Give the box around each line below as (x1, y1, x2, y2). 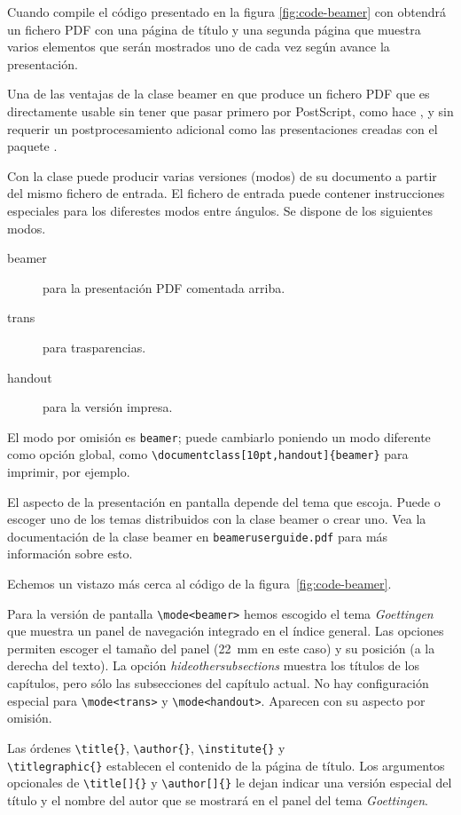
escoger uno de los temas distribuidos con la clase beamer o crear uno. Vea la (7, 510, 426, 528)
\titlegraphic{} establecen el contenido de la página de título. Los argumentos (7, 756, 445, 774)
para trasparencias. (43, 337, 146, 356)
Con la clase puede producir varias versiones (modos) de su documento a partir (7, 166, 437, 185)
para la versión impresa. (43, 398, 173, 416)
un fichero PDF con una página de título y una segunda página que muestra (7, 20, 421, 38)
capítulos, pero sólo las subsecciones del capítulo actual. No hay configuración (7, 674, 429, 692)
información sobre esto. (7, 544, 133, 563)
